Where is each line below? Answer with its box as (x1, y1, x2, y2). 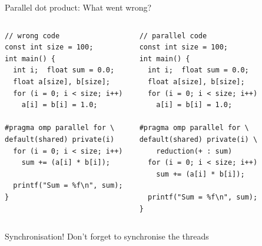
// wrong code (5, 31, 60, 40)
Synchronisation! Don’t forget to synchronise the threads (5, 230, 209, 242)
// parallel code (139, 31, 207, 40)
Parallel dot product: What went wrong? (5, 1, 152, 13)
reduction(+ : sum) (156, 147, 233, 155)
